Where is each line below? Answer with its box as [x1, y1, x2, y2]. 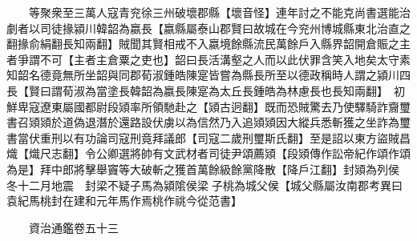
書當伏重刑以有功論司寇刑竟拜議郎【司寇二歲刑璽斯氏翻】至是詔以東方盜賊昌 [6, 129, 411, 146]
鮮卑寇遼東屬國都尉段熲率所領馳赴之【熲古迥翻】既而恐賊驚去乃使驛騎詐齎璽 [6, 98, 411, 114]
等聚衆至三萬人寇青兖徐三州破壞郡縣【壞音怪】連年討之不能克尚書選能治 [28, 4, 411, 20]
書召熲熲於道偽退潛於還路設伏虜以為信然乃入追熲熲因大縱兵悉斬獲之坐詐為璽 [6, 114, 411, 131]
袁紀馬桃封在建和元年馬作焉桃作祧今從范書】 [6, 192, 242, 209]
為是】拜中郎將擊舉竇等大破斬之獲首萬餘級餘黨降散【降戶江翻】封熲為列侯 [6, 160, 399, 177]
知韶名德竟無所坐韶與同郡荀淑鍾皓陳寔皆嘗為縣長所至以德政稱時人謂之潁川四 [6, 66, 411, 83]
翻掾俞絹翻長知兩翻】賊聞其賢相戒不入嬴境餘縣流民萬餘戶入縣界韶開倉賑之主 [6, 35, 411, 52]
